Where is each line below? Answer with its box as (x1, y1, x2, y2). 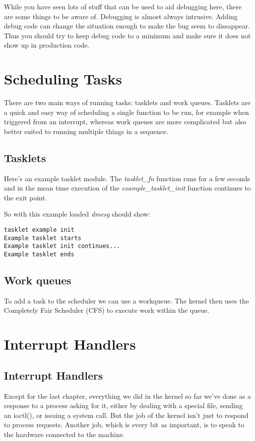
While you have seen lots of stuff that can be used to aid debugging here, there (4, 1, 242, 11)
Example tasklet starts (4, 234, 82, 242)
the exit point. (4, 192, 47, 202)
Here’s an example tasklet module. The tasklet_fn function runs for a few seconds (4, 173, 250, 183)
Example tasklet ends (4, 251, 75, 258)
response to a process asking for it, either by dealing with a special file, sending (4, 400, 243, 411)
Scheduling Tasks (4, 69, 122, 89)
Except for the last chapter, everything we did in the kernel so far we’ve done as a (4, 390, 251, 401)
